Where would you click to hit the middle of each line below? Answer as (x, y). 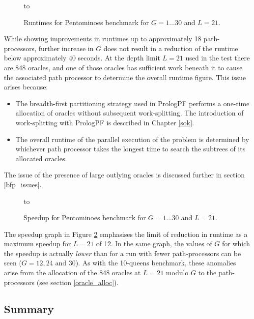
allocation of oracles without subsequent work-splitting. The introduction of (129, 113)
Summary (29, 308)
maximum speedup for (38, 244)
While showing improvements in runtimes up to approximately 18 (103, 39)
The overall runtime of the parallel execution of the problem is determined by (132, 139)
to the (207, 273)
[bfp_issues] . (23, 184)
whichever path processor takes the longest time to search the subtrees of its (130, 149)
